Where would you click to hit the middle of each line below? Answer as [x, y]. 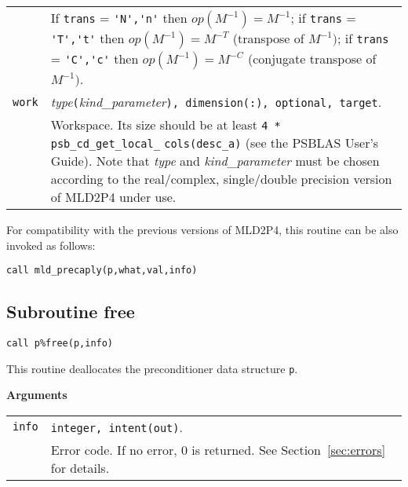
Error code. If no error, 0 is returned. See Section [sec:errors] [218, 449]
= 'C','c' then [95, 59]
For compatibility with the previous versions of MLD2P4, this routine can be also [202, 229]
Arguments [37, 395]
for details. [80, 467]
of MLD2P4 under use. [113, 197]
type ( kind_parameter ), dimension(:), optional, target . [216, 102]
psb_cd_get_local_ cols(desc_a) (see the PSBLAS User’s [215, 143]
